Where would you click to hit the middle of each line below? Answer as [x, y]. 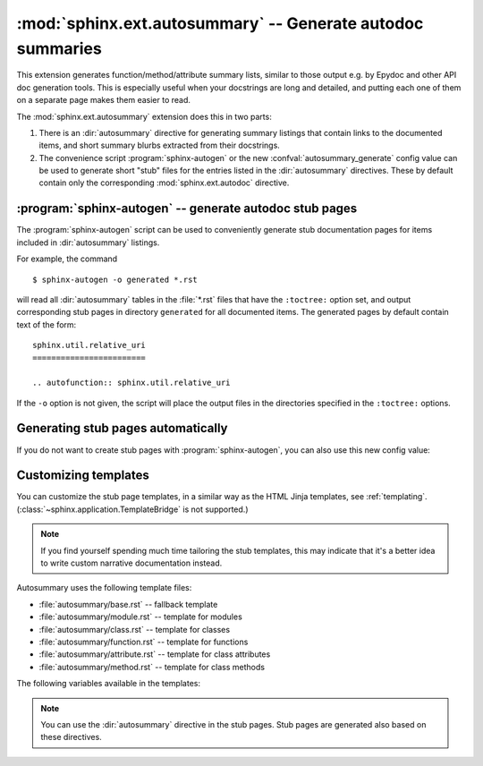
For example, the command [67, 259]
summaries [59, 48]
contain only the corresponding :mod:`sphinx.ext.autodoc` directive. [164, 183]
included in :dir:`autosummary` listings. [88, 243]
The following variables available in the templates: [109, 684]
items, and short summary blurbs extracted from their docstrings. [160, 145]
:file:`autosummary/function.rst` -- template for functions [144, 642]
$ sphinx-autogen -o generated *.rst [115, 279]
